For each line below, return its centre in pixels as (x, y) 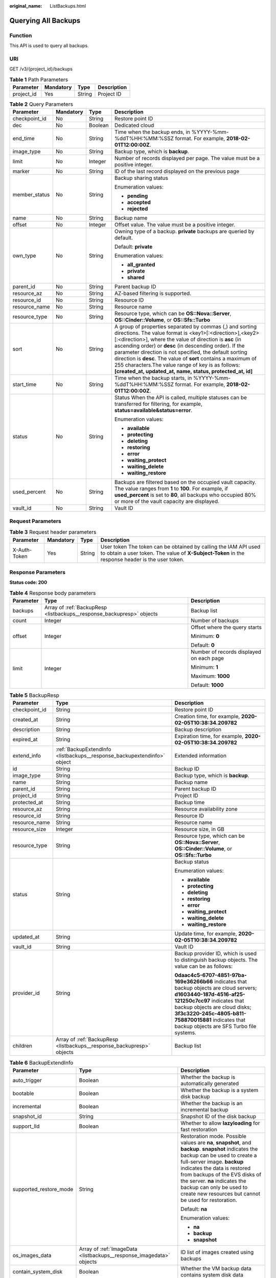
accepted (139, 202)
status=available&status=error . (153, 410)
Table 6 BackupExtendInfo (41, 1062)
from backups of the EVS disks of (221, 1174)
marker (21, 171)
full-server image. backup (212, 1161)
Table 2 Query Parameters (41, 104)
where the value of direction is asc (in (196, 339)
